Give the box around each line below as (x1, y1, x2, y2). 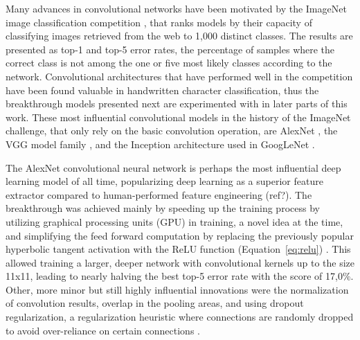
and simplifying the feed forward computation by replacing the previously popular (6, 228, 354, 242)
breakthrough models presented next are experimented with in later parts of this (6, 96, 348, 111)
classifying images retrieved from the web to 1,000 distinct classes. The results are (6, 28, 353, 43)
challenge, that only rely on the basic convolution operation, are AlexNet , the (6, 123, 338, 138)
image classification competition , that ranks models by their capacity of (6, 15, 312, 29)
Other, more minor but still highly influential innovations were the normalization (6, 282, 349, 296)
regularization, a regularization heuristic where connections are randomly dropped (6, 310, 354, 324)
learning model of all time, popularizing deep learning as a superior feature (6, 174, 323, 188)
